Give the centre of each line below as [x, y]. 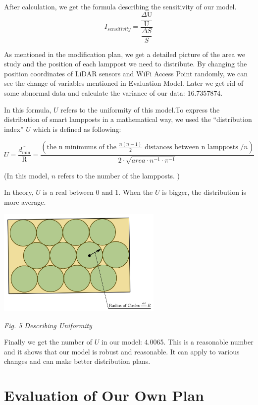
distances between [172, 147]
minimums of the [91, 147]
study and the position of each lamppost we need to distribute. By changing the [126, 64]
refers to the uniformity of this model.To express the [140, 109]
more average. [25, 202]
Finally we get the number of [48, 342]
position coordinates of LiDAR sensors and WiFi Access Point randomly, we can [126, 73]
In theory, [19, 192]
